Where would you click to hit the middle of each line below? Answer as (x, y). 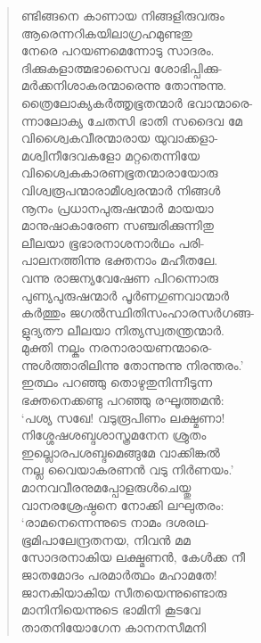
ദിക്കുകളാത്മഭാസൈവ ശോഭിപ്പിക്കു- (122, 67)
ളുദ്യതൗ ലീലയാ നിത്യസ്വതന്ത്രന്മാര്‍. (122, 330)
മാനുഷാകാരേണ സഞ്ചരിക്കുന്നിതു (117, 225)
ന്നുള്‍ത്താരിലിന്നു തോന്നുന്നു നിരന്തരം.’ (132, 364)
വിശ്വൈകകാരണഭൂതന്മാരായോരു (119, 173)
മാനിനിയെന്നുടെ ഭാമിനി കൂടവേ (110, 610)
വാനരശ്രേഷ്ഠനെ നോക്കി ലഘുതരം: (122, 504)
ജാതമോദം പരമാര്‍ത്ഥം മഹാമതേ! (119, 574)
